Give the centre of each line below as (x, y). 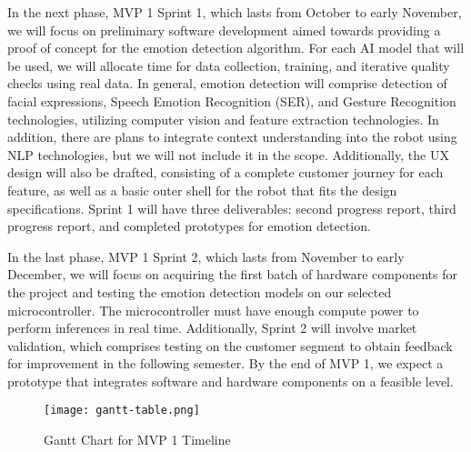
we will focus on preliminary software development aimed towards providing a (224, 30)
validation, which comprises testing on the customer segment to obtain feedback (230, 345)
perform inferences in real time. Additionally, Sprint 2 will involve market (212, 328)
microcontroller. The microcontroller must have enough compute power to (213, 310)
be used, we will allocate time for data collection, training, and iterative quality (229, 65)
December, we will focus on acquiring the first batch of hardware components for (232, 274)
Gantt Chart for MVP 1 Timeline (137, 440)
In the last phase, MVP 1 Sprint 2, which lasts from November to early (206, 256)
